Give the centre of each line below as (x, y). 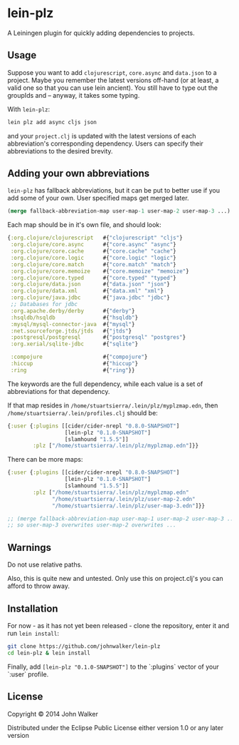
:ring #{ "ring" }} (73, 370)
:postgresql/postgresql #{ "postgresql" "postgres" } (98, 338)
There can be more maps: (45, 460)
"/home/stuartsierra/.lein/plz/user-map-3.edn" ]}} (128, 506)
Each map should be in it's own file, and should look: (84, 225)
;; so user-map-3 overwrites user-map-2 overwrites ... (92, 525)
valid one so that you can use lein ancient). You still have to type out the (113, 88)
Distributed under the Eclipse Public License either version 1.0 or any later (116, 728)
